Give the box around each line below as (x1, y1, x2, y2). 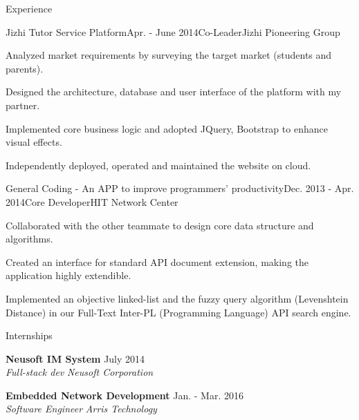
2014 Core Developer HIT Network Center (6, 194, 178, 209)
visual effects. (6, 135, 62, 149)
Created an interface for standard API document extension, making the (6, 254, 309, 269)
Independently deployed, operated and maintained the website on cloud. (6, 157, 311, 172)
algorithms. (6, 231, 53, 246)
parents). (6, 61, 44, 75)
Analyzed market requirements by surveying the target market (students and (6, 48, 332, 62)
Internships (6, 328, 53, 343)
